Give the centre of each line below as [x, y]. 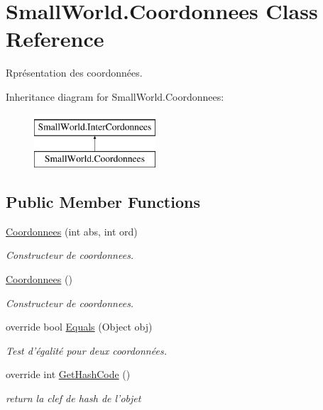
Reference [55, 39]
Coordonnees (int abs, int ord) [72, 231]
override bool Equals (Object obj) [79, 327]
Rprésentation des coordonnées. [74, 73]
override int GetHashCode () [68, 374]
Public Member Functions [103, 202]
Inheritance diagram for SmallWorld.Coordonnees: [115, 96]
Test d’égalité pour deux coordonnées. [86, 350]
